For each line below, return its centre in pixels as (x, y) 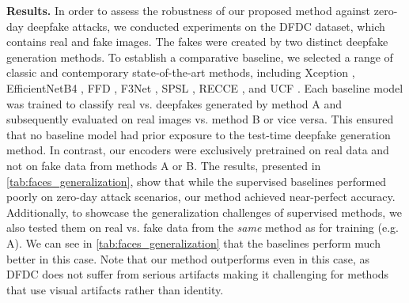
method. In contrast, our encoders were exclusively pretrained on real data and (198, 150)
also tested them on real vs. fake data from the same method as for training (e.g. (203, 227)
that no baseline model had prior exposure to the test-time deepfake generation (199, 134)
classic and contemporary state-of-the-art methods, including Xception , (181, 72)
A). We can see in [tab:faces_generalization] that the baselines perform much (193, 242)
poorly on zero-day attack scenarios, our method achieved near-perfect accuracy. (201, 197)
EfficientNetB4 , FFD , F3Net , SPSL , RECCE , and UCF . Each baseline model (205, 87)
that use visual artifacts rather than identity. (115, 289)
